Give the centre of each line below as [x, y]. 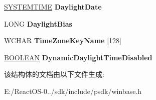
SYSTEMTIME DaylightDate [53, 7]
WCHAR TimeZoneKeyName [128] [63, 40]
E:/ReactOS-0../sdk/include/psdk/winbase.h [73, 91]
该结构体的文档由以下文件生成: [54, 74]
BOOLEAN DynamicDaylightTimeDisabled [78, 57]
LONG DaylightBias [38, 23]
